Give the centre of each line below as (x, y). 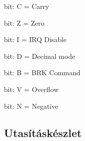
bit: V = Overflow (31, 89)
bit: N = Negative (31, 106)
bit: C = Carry (27, 6)
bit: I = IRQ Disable (35, 39)
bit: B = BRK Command (42, 72)
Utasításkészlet (43, 132)
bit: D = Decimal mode (40, 56)
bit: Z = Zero (24, 23)
